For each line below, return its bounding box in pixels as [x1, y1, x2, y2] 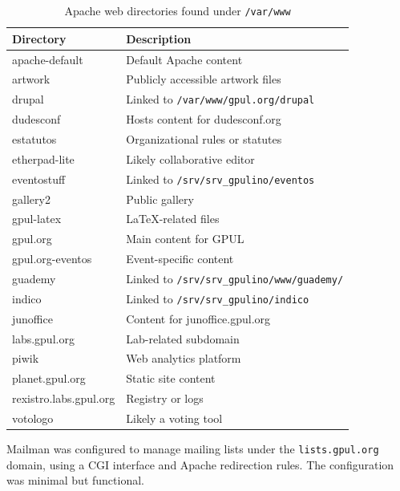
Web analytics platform [126, 350, 241, 367]
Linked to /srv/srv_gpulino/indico [126, 290, 309, 306]
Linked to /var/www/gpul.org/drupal [126, 91, 315, 108]
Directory [12, 30, 67, 47]
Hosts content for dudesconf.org [126, 111, 281, 128]
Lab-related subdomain [126, 330, 240, 347]
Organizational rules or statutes [126, 130, 282, 147]
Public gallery [126, 190, 194, 207]
